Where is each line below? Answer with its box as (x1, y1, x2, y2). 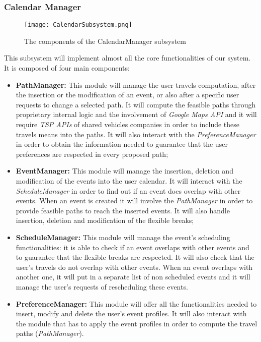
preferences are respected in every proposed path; (16, 148, 168, 159)
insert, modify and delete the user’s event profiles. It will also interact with (16, 308, 247, 319)
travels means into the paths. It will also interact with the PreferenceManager (16, 129, 256, 139)
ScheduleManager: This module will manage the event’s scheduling (16, 232, 230, 242)
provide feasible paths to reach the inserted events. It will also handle (16, 205, 230, 215)
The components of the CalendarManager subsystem (24, 35, 186, 46)
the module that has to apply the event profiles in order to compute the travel (16, 318, 257, 328)
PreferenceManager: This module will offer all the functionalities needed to (16, 298, 257, 309)
